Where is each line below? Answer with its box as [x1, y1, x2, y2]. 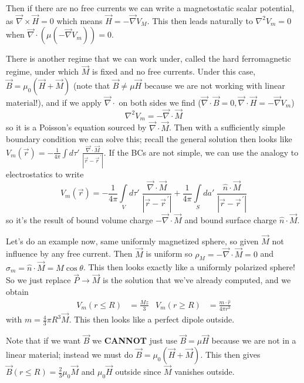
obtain [6, 285, 29, 298]
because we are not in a [211, 334, 296, 347]
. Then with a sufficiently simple [168, 121, 285, 133]
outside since [115, 365, 161, 377]
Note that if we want [6, 334, 81, 347]
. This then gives [200, 348, 261, 360]
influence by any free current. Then [6, 247, 133, 260]
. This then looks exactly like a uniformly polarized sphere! [83, 261, 295, 273]
